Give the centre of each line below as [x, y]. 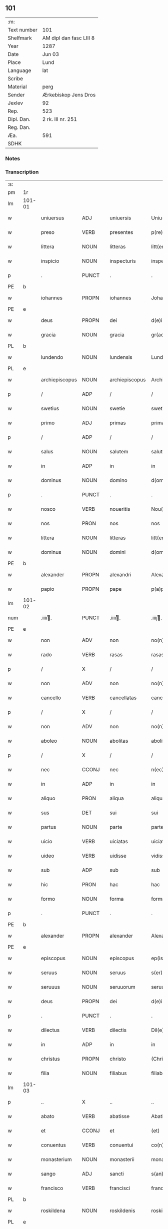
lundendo [52, 357]
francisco [52, 1188]
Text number [22, 29]
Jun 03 [50, 54]
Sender [16, 94]
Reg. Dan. [19, 127]
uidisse [118, 856]
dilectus [50, 1030]
